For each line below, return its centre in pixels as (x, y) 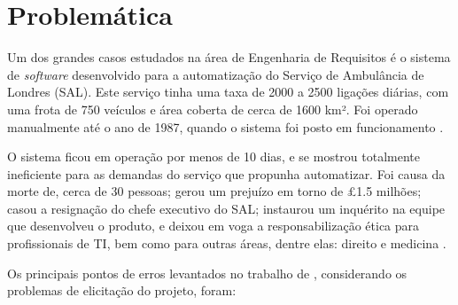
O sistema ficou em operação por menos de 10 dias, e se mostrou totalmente (213, 156)
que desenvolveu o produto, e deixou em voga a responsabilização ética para (213, 226)
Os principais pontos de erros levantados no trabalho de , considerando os (207, 273)
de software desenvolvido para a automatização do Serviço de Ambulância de (216, 74)
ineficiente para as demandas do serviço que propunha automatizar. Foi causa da (226, 173)
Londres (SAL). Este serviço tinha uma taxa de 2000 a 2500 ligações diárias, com (228, 92)
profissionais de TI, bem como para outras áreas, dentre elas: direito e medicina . (227, 243)
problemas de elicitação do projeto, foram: (122, 290)
